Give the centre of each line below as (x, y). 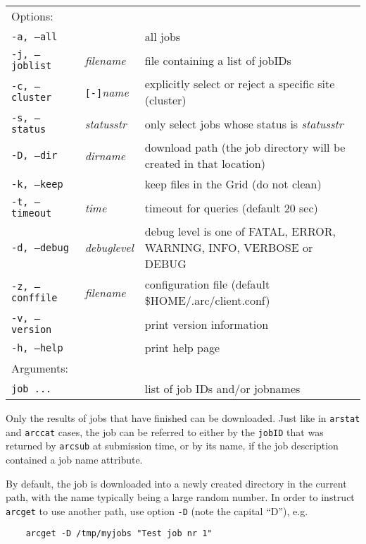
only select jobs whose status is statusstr (244, 123)
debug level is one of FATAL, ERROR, (240, 231)
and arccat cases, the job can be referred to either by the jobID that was (165, 431)
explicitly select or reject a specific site (240, 84)
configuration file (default (207, 284)
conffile (34, 298)
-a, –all (34, 36)
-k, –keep (37, 184)
